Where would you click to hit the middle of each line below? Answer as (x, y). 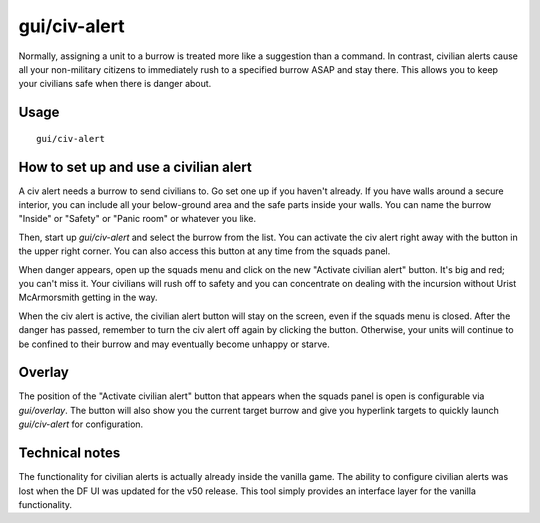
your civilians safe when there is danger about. (115, 84)
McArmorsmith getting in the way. (88, 297)
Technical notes (69, 453)
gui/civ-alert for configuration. (81, 424)
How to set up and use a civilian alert (135, 166)
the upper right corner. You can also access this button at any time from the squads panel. (204, 251)
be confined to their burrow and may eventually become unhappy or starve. (174, 344)
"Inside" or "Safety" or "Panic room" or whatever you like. (137, 219)
